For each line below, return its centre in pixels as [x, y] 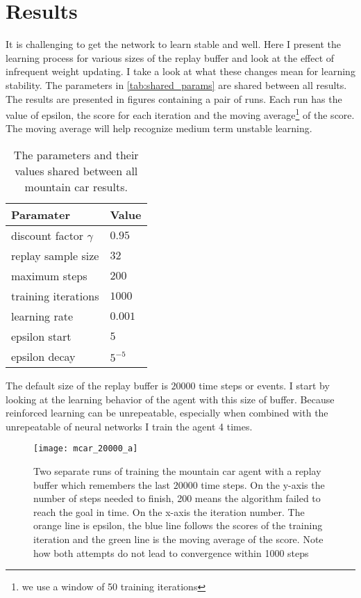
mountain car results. [76, 186]
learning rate [42, 316]
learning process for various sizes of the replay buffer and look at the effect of [170, 57]
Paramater [41, 214]
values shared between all [76, 170]
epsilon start [41, 336]
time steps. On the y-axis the [263, 484]
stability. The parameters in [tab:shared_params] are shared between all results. [176, 84]
